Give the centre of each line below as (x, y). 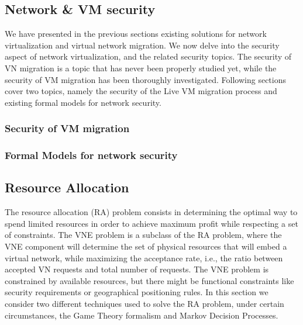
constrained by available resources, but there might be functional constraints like (149, 280)
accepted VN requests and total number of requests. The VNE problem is (137, 269)
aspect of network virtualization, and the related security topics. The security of (148, 56)
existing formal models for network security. (83, 102)
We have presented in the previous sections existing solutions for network (136, 34)
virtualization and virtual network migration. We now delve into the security (142, 45)
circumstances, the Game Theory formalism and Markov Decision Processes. (142, 315)
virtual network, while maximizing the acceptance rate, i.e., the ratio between (144, 257)
